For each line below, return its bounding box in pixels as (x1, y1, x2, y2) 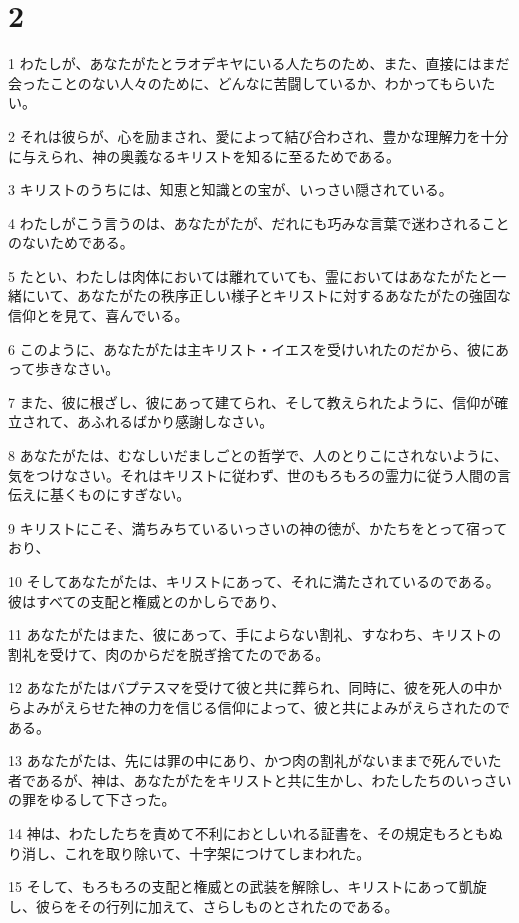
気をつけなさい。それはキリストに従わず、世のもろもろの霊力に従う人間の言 (8, 464, 512, 485)
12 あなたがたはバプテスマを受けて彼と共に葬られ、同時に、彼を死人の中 (8, 677, 488, 698)
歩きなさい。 (35, 358, 120, 379)
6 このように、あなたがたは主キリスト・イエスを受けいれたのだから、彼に (8, 338, 496, 359)
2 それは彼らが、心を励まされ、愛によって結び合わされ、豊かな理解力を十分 (8, 125, 509, 146)
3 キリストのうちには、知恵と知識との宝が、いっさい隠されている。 (8, 179, 453, 200)
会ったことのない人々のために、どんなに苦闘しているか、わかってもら (8, 72, 468, 93)
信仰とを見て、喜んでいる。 (8, 305, 189, 326)
